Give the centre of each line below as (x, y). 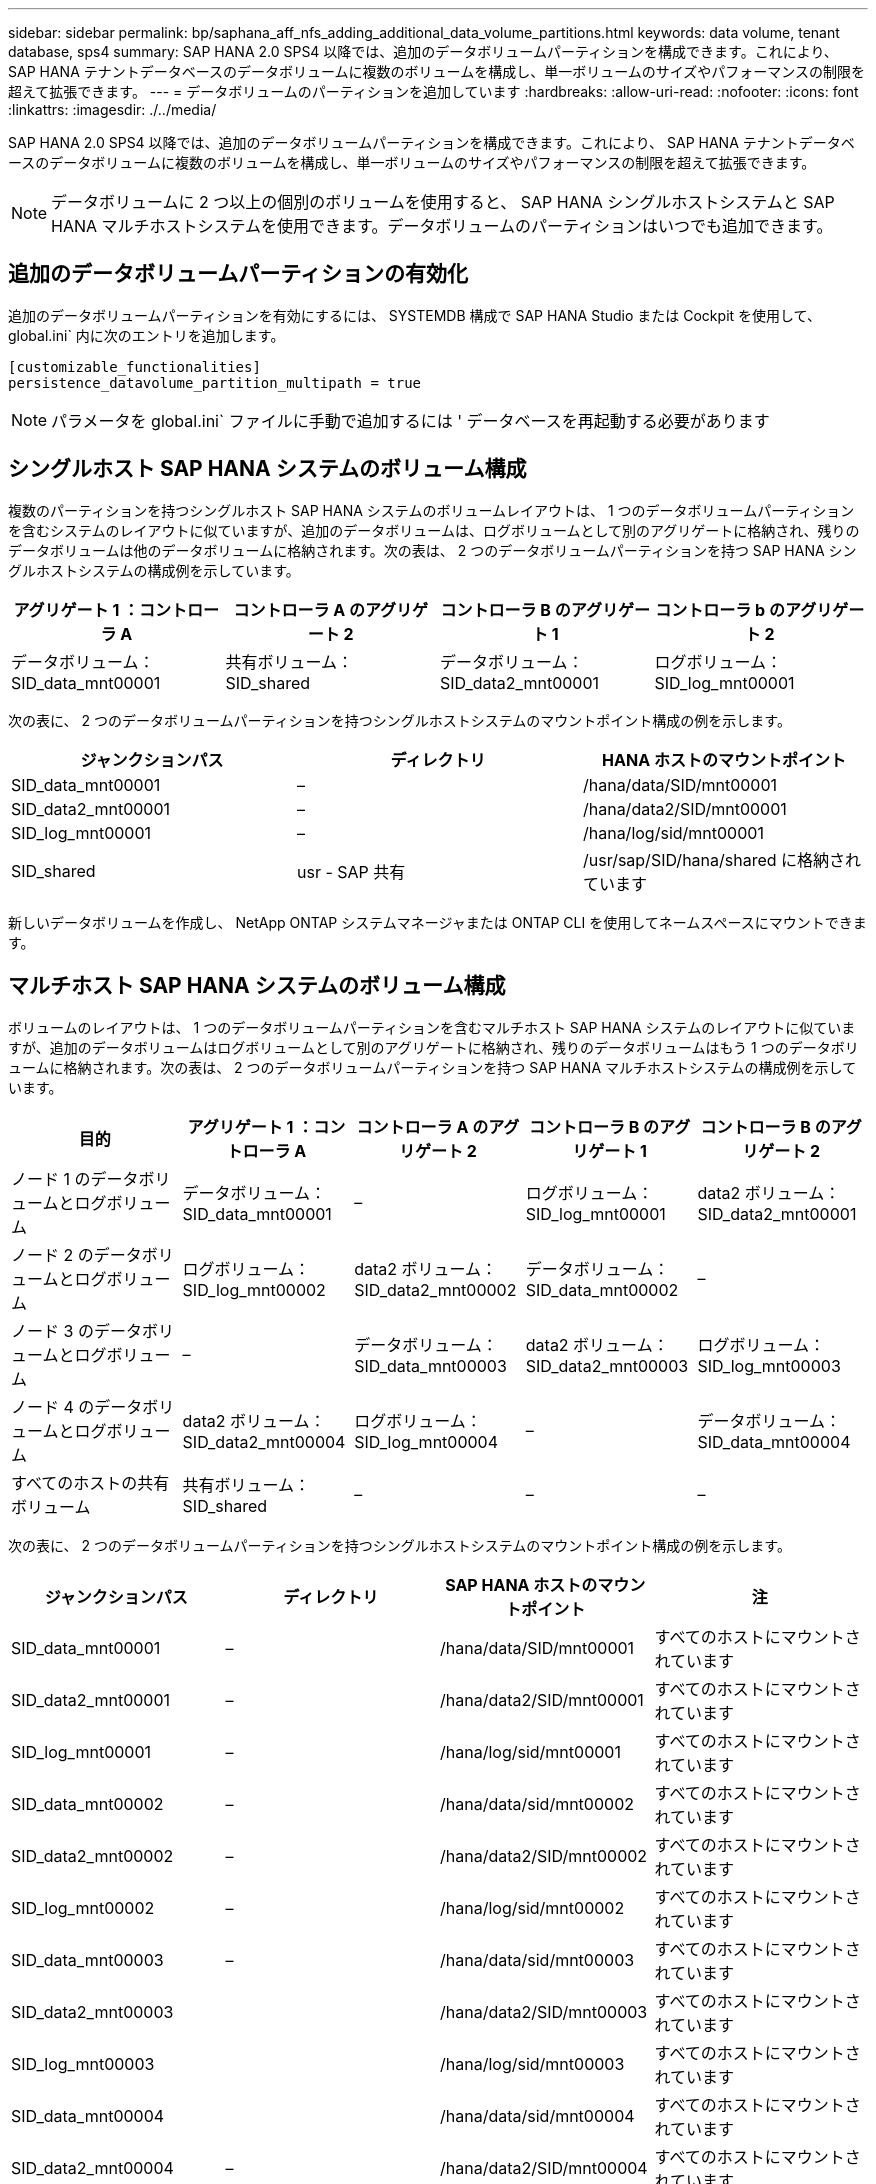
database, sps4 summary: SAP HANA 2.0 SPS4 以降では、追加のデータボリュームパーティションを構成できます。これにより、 (423, 51)
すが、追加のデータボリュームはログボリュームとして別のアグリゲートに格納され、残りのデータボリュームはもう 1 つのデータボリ (433, 1047)
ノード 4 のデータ (77, 1406)
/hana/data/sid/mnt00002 (537, 1803)
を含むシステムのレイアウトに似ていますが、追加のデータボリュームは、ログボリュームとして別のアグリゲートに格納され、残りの (434, 530)
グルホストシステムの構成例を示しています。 (154, 570)
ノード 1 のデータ (75, 1178)
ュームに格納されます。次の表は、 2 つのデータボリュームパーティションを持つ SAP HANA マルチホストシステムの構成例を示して (432, 1067)
